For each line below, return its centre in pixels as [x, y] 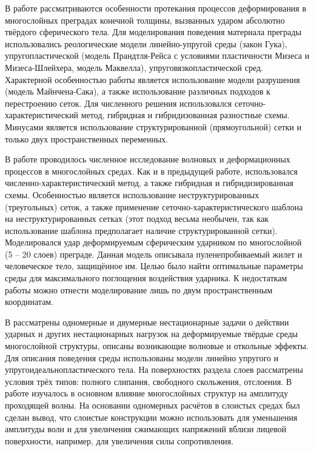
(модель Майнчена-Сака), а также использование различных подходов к [138, 91]
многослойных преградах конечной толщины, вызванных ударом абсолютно [145, 20]
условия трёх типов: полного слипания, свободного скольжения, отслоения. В [149, 381]
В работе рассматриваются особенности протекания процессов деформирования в [156, 8]
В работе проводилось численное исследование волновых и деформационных [148, 159]
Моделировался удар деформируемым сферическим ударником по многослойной [153, 242]
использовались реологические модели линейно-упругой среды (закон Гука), [146, 43]
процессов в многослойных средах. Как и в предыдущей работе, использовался [151, 171]
